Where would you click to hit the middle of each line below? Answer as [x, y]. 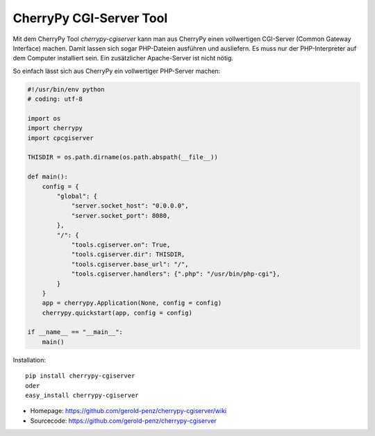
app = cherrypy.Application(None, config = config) [132, 303]
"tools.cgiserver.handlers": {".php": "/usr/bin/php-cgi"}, [176, 274]
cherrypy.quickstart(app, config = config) [117, 313]
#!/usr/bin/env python [66, 89]
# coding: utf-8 [55, 99]
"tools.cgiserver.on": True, [121, 244]
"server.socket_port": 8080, [121, 216]
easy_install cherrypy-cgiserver [82, 395]
